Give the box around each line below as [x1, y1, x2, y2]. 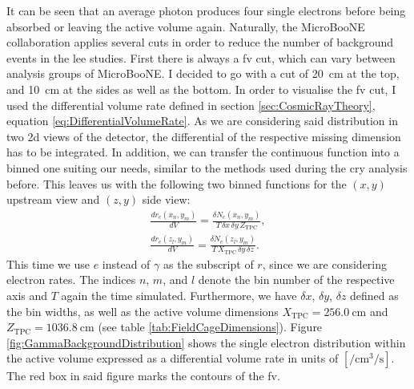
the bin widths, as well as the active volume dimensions [6, 302, 279, 319]
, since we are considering [262, 255, 388, 272]
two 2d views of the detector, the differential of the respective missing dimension [6, 128, 401, 144]
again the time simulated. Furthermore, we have [61, 287, 297, 304]
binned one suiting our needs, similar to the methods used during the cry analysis [6, 159, 408, 176]
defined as [350, 287, 399, 304]
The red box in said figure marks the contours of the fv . [6, 367, 280, 384]
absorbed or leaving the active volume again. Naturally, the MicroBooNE [6, 18, 365, 34]
